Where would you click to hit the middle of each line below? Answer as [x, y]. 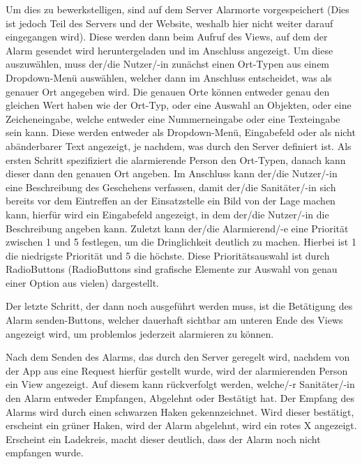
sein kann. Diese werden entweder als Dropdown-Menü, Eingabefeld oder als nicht [181, 132]
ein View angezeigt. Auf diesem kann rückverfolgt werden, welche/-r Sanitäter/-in [180, 384]
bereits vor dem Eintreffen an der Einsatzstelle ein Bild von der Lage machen [171, 201]
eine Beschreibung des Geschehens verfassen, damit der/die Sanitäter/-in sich [171, 187]
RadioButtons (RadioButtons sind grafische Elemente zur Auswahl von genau [172, 269]
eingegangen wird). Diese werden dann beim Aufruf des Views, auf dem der [167, 37]
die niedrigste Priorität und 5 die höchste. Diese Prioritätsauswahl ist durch [168, 255]
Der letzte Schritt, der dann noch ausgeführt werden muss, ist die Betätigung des [179, 306]
